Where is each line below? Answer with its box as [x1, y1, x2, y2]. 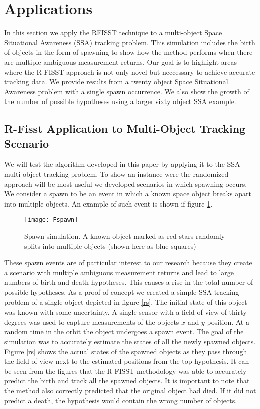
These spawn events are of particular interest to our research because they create [4, 257, 252, 268]
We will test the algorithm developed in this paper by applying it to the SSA [4, 159, 240, 169]
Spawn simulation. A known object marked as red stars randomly [24, 231, 225, 241]
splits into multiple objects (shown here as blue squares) [24, 240, 196, 251]
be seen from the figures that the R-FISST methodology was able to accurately [4, 365, 247, 376]
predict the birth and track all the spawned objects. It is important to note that [4, 375, 250, 386]
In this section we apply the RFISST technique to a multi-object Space [4, 27, 222, 38]
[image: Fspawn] [24, 216, 78, 224]
